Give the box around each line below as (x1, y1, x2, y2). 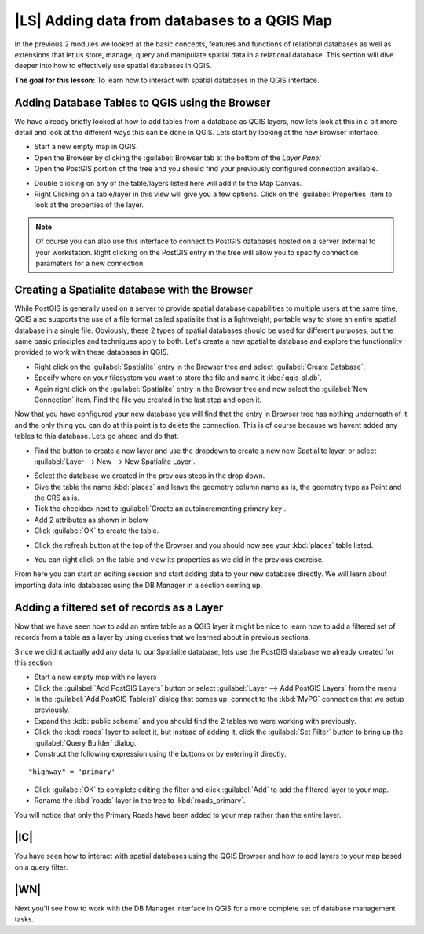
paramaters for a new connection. (35, 258, 145, 268)
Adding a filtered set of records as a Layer (14, 600, 224, 614)
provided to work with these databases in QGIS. (14, 348, 169, 357)
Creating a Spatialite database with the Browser (14, 283, 253, 296)
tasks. (14, 914, 35, 924)
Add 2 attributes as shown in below (34, 515, 148, 524)
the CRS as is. (34, 493, 80, 502)
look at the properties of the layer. (34, 200, 144, 210)
